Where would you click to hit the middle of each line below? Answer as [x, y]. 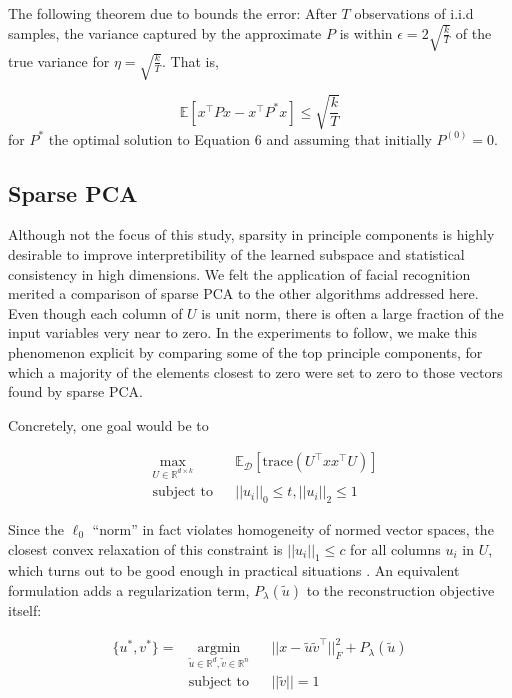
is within [366, 32]
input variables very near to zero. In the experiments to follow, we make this [242, 332]
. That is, [190, 60]
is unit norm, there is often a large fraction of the [352, 312]
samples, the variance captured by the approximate [165, 32]
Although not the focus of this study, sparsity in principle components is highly [251, 234]
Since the [36, 529]
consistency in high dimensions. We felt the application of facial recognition [239, 273]
